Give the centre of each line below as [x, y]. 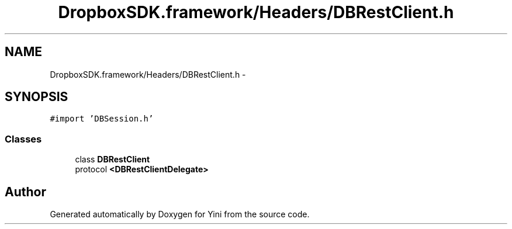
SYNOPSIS [37, 97]
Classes [23, 139]
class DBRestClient [113, 159]
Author [25, 192]
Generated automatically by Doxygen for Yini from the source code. [180, 214]
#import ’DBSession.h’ [102, 119]
